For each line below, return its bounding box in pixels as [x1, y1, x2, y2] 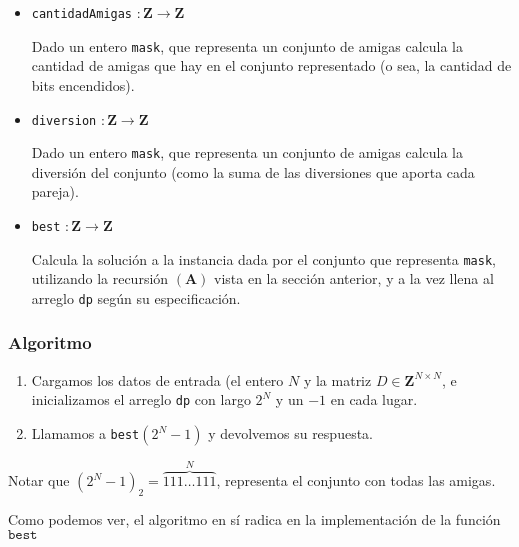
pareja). [31, 181, 79, 202]
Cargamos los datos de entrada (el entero [31, 369, 284, 390]
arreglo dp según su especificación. [31, 287, 241, 308]
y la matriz [303, 369, 372, 390]
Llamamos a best [31, 423, 140, 444]
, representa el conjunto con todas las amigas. [216, 470, 496, 491]
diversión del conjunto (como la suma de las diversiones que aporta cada [31, 161, 475, 182]
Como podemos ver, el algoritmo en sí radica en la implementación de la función [8, 509, 501, 530]
